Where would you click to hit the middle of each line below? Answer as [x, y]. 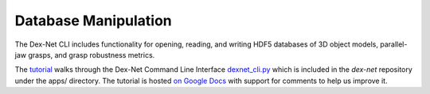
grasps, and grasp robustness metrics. [92, 55]
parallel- [393, 44]
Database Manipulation [94, 21]
